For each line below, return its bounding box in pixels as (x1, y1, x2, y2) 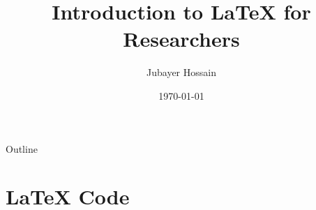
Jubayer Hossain (146, 65, 216, 80)
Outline (6, 141, 38, 156)
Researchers (123, 24, 240, 53)
